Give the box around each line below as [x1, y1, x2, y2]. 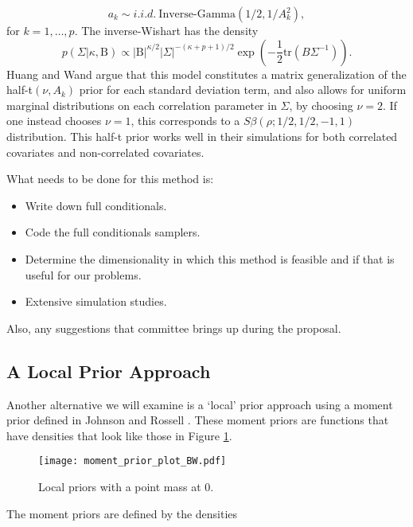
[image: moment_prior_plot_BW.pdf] [38, 455, 227, 467]
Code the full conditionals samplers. [25, 224, 201, 240]
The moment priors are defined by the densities [6, 505, 238, 521]
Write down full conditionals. [25, 197, 167, 213]
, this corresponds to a [131, 112, 240, 129]
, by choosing [289, 96, 353, 113]
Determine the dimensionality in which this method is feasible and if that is [25, 250, 395, 267]
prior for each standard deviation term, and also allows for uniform [79, 81, 407, 98]
